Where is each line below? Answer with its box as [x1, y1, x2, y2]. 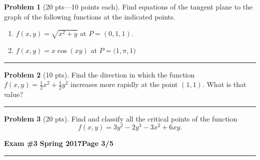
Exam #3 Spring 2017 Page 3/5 [4, 138, 113, 148]
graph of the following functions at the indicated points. [4, 11, 175, 21]
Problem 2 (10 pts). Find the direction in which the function [4, 69, 195, 79]
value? [4, 88, 23, 99]
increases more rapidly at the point [70, 79, 178, 89]
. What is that [202, 79, 246, 89]
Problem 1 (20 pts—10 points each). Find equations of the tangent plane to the [4, 1, 253, 11]
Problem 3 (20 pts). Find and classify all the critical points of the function [4, 113, 237, 123]
